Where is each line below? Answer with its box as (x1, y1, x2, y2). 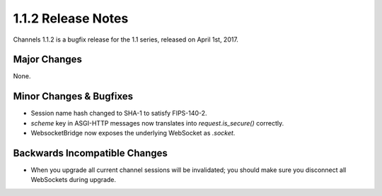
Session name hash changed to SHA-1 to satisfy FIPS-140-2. (30, 109, 208, 118)
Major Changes (13, 54, 83, 66)
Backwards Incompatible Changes (13, 147, 168, 159)
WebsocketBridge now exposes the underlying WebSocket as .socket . (30, 129, 236, 137)
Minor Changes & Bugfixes (13, 90, 134, 102)
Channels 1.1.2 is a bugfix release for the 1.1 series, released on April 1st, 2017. (13, 35, 238, 44)
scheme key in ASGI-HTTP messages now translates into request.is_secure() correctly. (30, 118, 284, 127)
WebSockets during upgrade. (30, 176, 117, 184)
